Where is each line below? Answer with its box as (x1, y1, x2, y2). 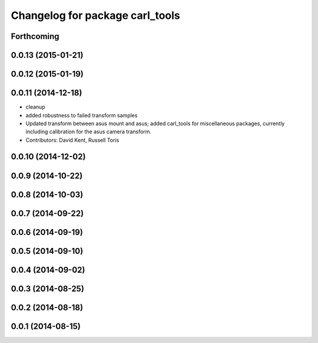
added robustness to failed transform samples (25, 112, 138, 119)
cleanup (25, 103, 45, 110)
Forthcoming (11, 31, 59, 41)
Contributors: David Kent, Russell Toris (25, 136, 120, 143)
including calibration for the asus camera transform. (25, 128, 152, 135)
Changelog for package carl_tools (11, 9, 181, 22)
